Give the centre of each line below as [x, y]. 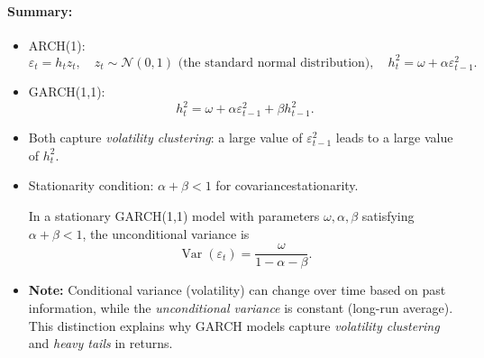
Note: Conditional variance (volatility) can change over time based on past [237, 290]
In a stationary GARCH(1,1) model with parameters [174, 216]
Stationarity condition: [91, 185]
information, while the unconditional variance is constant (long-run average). [241, 307]
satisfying [388, 216]
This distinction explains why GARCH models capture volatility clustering [234, 325]
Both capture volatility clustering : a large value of [165, 138]
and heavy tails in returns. [100, 343]
